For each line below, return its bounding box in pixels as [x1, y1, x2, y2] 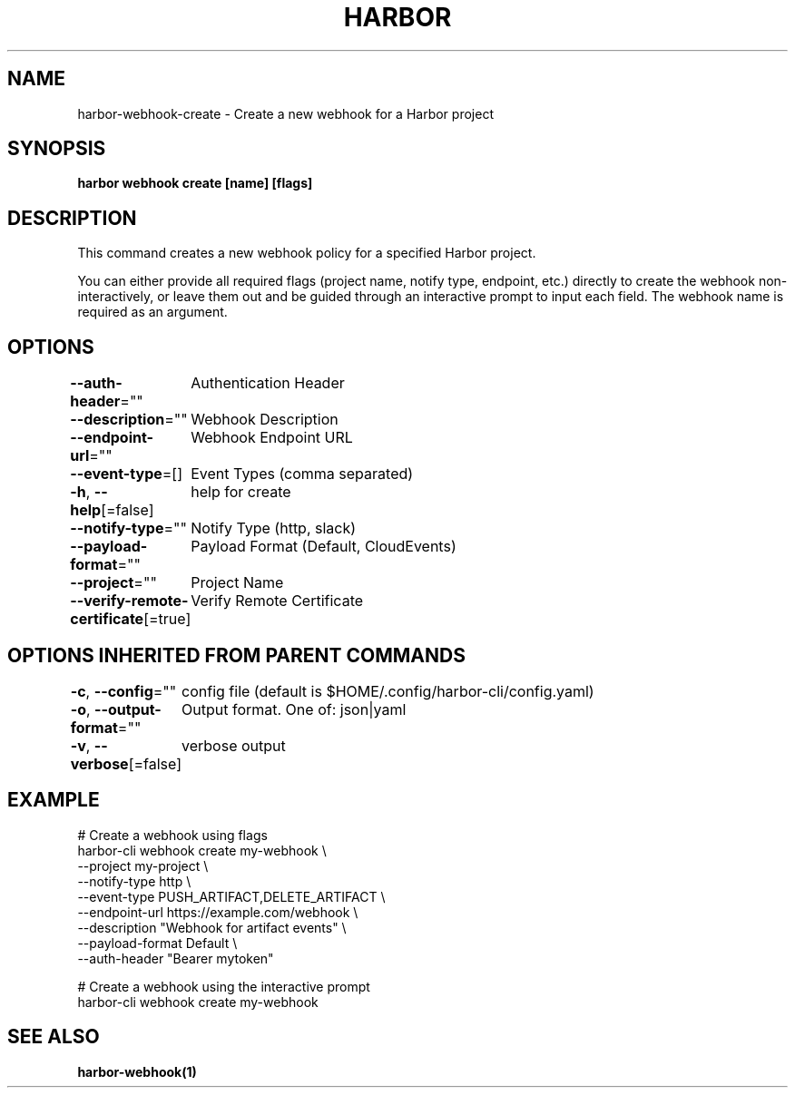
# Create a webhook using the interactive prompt [77, 978, 370, 994]
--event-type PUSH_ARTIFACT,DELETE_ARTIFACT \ [77, 888, 386, 904]
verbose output [182, 736, 286, 755]
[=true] [143, 610, 191, 629]
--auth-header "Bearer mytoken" [77, 950, 274, 966]
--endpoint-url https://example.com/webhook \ [77, 904, 358, 920]
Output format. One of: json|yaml [182, 699, 407, 719]
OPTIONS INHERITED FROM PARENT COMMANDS [7, 643, 466, 667]
